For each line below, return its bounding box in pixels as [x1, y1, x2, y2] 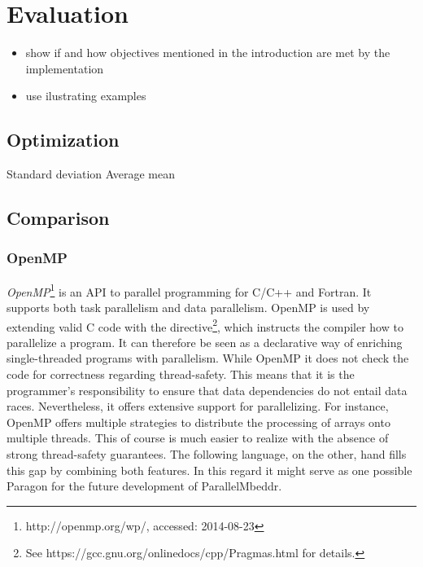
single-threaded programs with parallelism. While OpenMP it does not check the [7, 349, 409, 367]
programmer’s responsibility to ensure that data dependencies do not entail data [7, 381, 408, 398]
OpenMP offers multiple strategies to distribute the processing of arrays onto [7, 413, 390, 430]
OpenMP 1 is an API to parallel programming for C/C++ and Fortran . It [7, 280, 372, 300]
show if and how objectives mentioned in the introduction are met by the [25, 44, 390, 61]
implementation [25, 59, 104, 77]
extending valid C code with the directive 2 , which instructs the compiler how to [7, 315, 403, 335]
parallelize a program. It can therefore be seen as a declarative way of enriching [7, 333, 403, 350]
